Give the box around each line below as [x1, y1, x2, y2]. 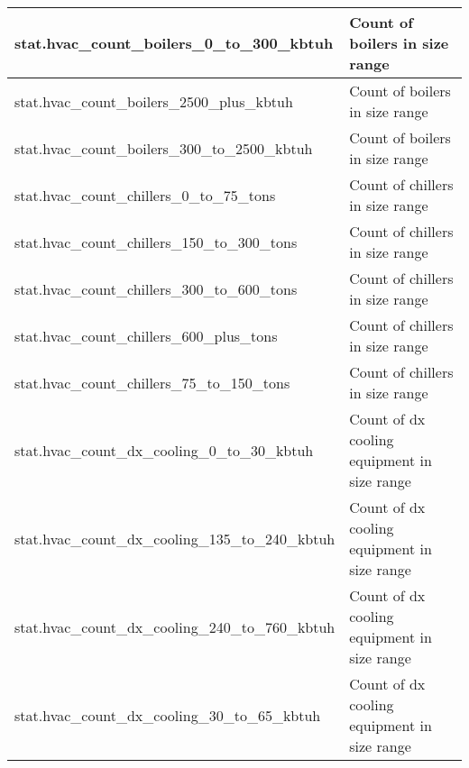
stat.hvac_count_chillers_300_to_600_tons [14, 278, 298, 299]
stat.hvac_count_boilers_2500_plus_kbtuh [14, 90, 293, 112]
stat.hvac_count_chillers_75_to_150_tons [14, 371, 290, 393]
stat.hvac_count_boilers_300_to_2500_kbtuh [14, 137, 313, 159]
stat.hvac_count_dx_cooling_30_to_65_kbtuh [14, 704, 321, 726]
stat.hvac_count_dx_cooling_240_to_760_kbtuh [14, 616, 336, 637]
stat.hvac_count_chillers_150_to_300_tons [14, 231, 298, 252]
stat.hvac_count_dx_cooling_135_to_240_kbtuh [14, 527, 336, 549]
